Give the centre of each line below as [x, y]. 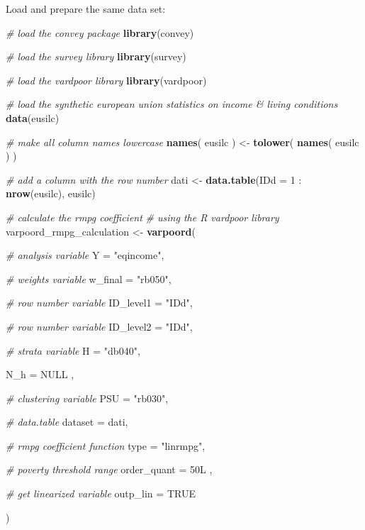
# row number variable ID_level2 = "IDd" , [99, 326]
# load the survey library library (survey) [96, 56]
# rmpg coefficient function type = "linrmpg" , [106, 445]
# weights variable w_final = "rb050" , [89, 278]
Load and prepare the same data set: [86, 9]
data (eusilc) [33, 117]
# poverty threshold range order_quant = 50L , [109, 469]
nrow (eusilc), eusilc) [51, 193]
